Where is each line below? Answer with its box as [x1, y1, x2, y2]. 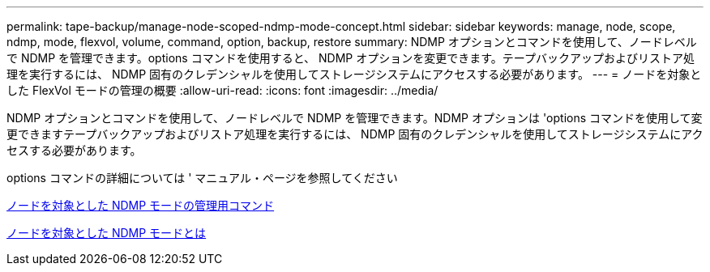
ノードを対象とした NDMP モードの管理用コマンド [6, 198, 275, 212]
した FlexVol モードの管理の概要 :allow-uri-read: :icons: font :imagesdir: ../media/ [6, 83, 438, 97]
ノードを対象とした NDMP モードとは [6, 226, 207, 240]
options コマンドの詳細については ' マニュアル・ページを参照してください [6, 171, 398, 185]
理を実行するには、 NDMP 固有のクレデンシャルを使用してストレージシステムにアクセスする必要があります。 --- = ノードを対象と [6, 67, 702, 81]
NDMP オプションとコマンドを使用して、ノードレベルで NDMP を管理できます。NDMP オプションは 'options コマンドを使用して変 [6, 111, 703, 125]
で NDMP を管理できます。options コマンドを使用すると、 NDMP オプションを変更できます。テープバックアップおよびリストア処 [6, 51, 695, 65]
